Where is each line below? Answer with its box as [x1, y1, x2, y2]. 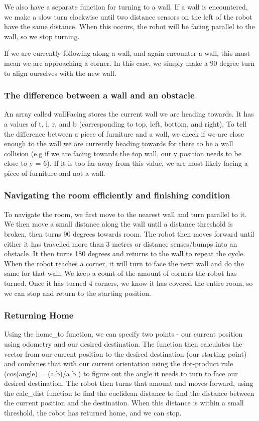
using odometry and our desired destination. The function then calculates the [4, 338, 242, 349]
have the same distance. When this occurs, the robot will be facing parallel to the [4, 21, 255, 32]
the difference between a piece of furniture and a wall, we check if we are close [4, 128, 244, 139]
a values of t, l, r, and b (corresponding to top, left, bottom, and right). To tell [4, 118, 246, 129]
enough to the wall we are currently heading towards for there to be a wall [4, 138, 233, 149]
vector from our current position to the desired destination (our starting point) [4, 348, 247, 359]
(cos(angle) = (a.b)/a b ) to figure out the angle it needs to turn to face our [4, 368, 238, 378]
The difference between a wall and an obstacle [4, 89, 195, 101]
